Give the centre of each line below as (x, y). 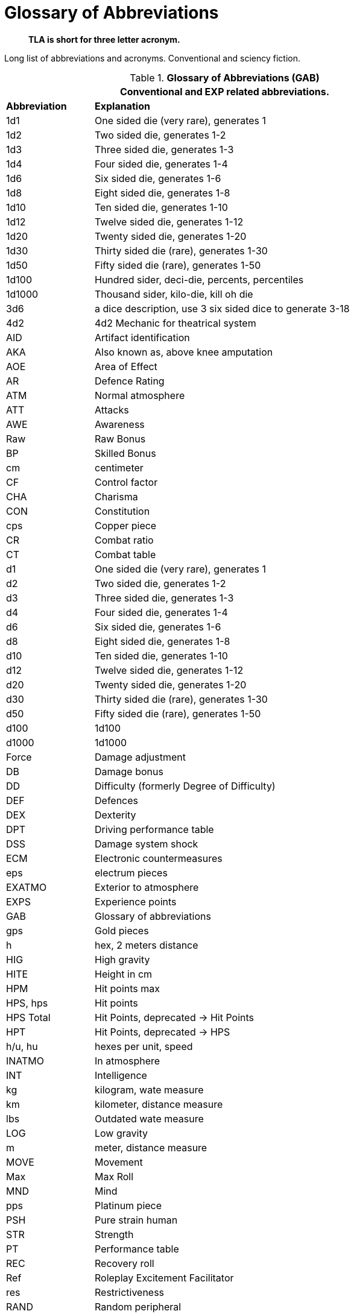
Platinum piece (128, 1205)
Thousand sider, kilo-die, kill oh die (174, 294)
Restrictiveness (130, 1292)
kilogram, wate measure (149, 1089)
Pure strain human (136, 1220)
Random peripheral (138, 1306)
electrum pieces (131, 872)
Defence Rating (130, 381)
